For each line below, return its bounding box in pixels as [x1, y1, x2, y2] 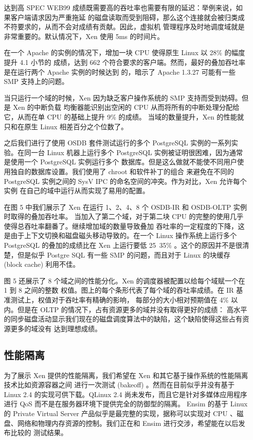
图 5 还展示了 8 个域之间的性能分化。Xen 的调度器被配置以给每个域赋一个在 [4, 275, 245, 285]
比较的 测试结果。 [10, 427, 68, 438]
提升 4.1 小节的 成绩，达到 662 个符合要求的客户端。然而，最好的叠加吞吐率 [4, 57, 246, 67]
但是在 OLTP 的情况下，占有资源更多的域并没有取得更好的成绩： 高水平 [17, 304, 248, 314]
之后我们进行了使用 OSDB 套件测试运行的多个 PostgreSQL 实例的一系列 [4, 138, 232, 148]
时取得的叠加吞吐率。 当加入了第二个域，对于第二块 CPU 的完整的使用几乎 [4, 211, 244, 221]
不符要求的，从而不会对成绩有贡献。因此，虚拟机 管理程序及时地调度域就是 [4, 21, 245, 32]
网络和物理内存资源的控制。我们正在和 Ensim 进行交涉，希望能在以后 [17, 418, 238, 428]
